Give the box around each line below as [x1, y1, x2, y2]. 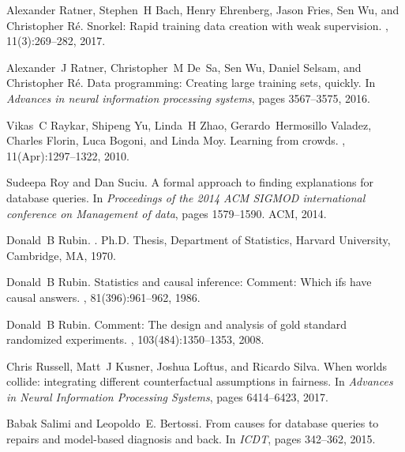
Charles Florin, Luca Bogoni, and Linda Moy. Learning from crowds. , [6, 132, 346, 149]
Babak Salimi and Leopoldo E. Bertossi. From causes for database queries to [6, 415, 379, 431]
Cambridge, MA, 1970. [6, 247, 116, 263]
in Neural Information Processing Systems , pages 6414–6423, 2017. [6, 388, 328, 405]
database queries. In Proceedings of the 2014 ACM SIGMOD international [6, 189, 366, 205]
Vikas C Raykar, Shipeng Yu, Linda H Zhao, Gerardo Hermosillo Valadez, [6, 116, 372, 133]
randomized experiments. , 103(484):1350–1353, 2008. [6, 331, 264, 348]
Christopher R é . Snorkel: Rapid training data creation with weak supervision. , [6, 17, 388, 33]
